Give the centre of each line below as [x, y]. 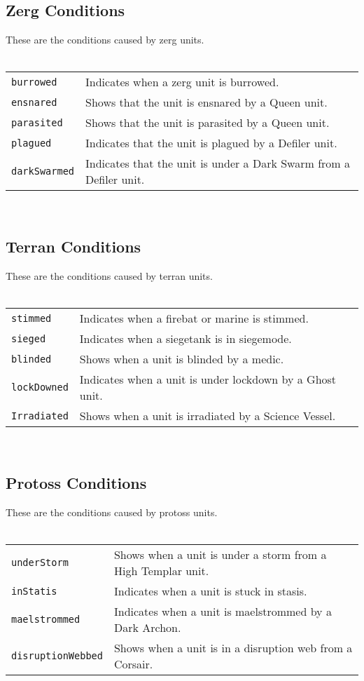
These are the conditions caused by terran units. [109, 276]
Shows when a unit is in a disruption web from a [233, 648]
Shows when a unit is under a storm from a [220, 555]
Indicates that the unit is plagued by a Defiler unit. [211, 143]
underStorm [40, 563]
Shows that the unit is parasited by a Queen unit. [208, 123]
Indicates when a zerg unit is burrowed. [182, 82]
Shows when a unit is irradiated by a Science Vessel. [208, 416]
